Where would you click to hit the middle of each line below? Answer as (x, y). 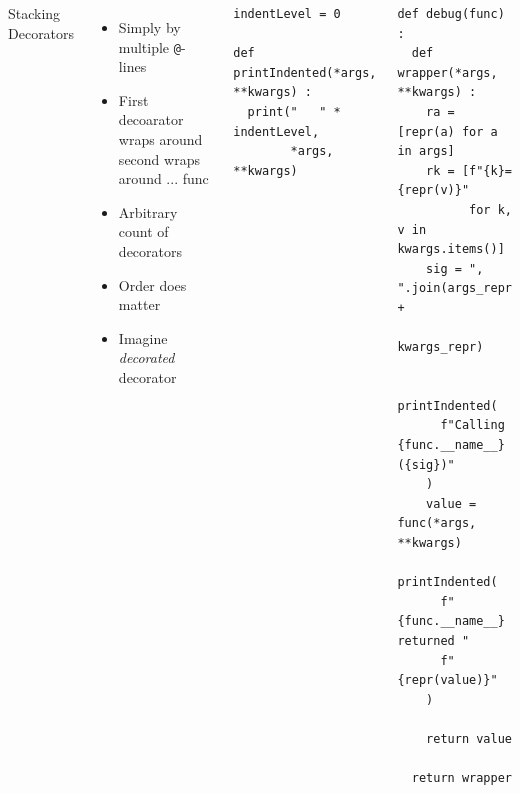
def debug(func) (451, 14)
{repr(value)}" (447, 680)
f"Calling (472, 425)
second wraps (159, 158)
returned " (433, 641)
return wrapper (462, 778)
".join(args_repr (454, 288)
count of (143, 231)
